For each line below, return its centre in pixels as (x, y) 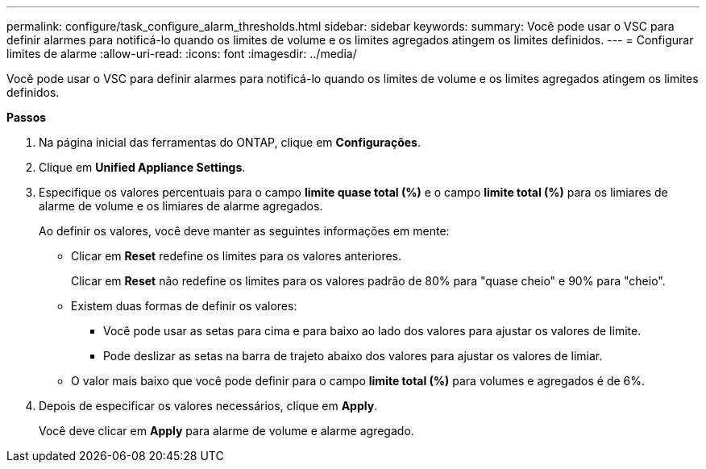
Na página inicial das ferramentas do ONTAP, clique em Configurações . (230, 142)
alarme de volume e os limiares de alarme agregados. (181, 206)
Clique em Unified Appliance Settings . (142, 167)
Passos (27, 117)
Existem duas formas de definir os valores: (184, 306)
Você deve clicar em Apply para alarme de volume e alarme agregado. (226, 431)
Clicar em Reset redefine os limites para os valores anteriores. (237, 256)
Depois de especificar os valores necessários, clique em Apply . (208, 406)
